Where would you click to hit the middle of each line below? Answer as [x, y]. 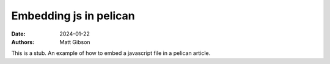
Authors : [23, 42]
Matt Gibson [75, 42]
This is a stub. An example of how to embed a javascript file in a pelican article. [111, 53]
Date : [18, 34]
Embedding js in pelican [73, 16]
